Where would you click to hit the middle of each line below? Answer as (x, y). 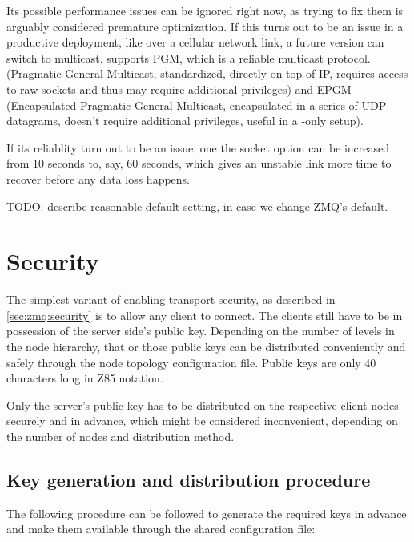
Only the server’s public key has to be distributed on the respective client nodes (203, 404)
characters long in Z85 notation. (85, 378)
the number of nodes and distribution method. (121, 436)
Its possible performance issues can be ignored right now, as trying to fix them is (205, 10)
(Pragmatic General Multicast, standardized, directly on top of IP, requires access (207, 73)
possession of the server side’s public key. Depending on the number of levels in (201, 331)
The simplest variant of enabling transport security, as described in (171, 299)
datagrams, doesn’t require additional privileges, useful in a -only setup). (185, 121)
